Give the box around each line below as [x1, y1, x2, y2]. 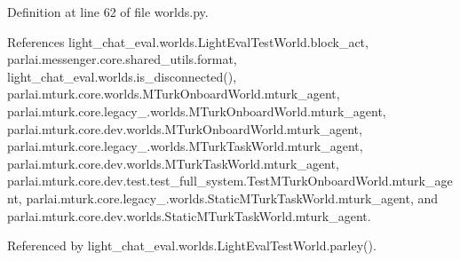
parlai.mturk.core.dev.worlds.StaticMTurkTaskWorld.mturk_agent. [7, 206, 371, 225]
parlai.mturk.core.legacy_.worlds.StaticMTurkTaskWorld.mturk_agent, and [26, 188, 439, 207]
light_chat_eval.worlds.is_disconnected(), [7, 67, 237, 85]
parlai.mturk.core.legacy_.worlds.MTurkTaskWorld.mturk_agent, [7, 137, 363, 155]
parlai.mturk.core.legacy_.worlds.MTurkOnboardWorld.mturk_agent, [7, 101, 386, 120]
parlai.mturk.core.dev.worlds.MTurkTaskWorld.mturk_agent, [7, 154, 339, 172]
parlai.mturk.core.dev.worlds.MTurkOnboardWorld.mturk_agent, [7, 119, 362, 138]
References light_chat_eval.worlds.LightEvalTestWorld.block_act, [7, 32, 369, 51]
